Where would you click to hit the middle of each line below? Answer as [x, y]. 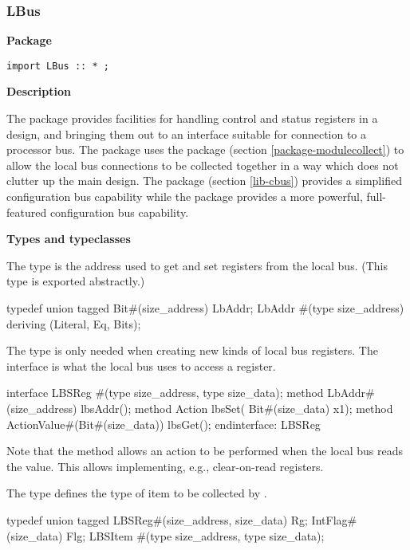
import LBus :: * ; [58, 66]
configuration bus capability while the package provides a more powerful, [185, 196]
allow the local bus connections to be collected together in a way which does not [203, 165]
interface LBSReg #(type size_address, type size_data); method [165, 393]
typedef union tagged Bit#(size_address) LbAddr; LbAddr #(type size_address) [205, 308]
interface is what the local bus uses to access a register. [141, 365]
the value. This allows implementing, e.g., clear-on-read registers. [165, 466]
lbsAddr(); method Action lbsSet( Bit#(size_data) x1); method [237, 408]
